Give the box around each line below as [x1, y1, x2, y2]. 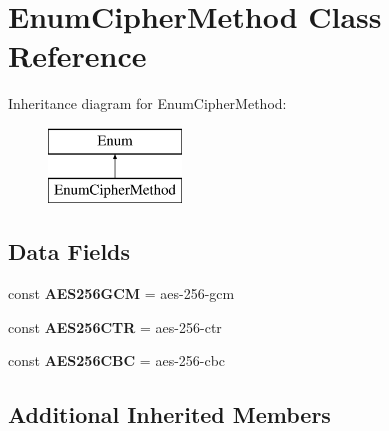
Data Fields [8, 236, 131, 267]
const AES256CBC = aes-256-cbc [8, 350, 226, 371]
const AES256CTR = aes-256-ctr [8, 316, 222, 337]
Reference [8, 35, 147, 76]
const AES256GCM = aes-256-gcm [8, 283, 235, 304]
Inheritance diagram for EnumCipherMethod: [8, 93, 287, 114]
